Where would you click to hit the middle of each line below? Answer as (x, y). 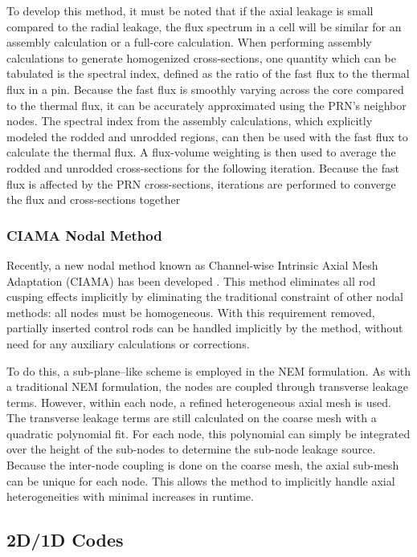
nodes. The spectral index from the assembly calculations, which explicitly (190, 121)
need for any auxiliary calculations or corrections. (128, 343)
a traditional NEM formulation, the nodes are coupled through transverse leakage (208, 386)
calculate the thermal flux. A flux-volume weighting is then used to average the (201, 152)
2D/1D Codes (65, 540)
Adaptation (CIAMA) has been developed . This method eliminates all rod (191, 281)
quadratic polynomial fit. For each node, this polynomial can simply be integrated (208, 433)
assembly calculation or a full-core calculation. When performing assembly (189, 42)
